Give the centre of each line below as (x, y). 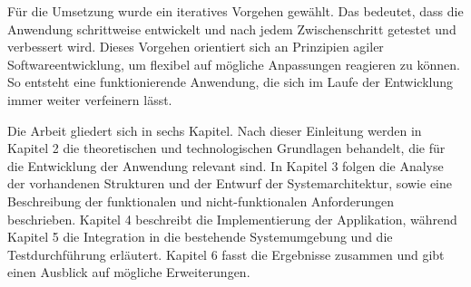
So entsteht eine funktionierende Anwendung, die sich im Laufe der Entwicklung (231, 82)
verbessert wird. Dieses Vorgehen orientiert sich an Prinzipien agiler (196, 47)
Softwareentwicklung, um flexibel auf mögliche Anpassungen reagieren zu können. (234, 64)
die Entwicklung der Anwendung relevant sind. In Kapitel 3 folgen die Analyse (226, 165)
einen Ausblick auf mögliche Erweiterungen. (129, 272)
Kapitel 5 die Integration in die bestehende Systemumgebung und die (200, 237)
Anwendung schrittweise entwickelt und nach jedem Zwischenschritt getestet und (232, 29)
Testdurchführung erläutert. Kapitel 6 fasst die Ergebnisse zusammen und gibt (226, 254)
